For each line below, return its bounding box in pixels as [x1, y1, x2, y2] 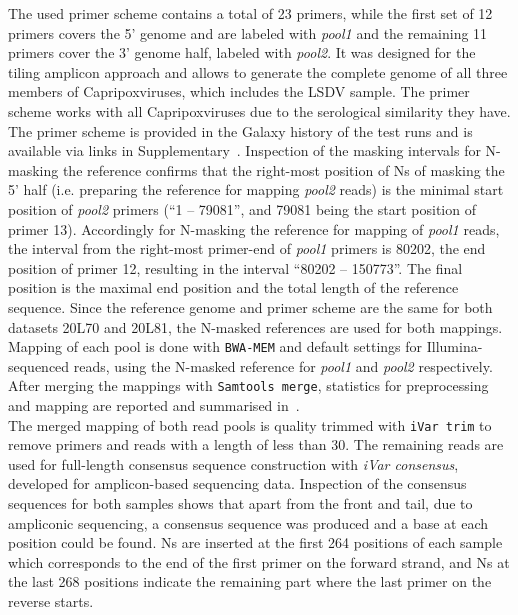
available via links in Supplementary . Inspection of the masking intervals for [8, 140, 481, 161]
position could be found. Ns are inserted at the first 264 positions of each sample [8, 532, 503, 553]
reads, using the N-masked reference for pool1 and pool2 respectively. [73, 355, 493, 376]
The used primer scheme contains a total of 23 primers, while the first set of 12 [8, 3, 493, 23]
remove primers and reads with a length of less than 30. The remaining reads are [8, 434, 504, 455]
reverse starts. [8, 591, 94, 611]
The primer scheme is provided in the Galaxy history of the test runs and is [8, 120, 473, 141]
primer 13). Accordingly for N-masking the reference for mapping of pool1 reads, [8, 218, 500, 239]
